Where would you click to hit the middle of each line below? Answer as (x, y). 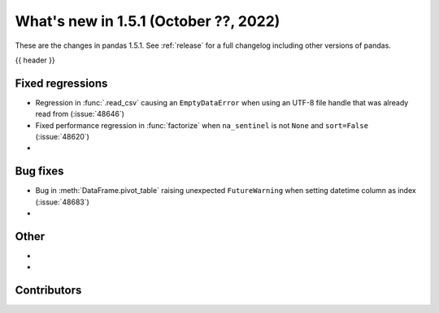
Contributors (48, 291)
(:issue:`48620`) (62, 137)
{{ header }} (35, 60)
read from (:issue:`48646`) (80, 114)
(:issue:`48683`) (62, 202)
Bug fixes (39, 172)
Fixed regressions (61, 83)
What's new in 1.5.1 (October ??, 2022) (148, 21)
